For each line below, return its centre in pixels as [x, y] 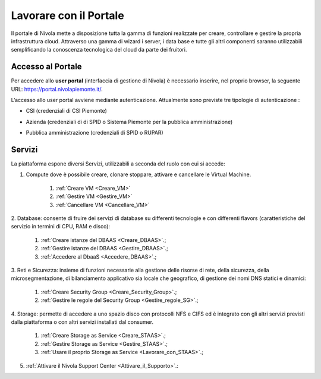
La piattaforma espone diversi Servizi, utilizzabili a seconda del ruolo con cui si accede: [118, 164]
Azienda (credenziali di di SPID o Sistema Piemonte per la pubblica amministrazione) [129, 122]
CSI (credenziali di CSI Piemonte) [66, 111]
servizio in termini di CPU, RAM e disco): [60, 227]
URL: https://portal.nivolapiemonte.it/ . [57, 89]
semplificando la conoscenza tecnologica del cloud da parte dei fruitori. [99, 50]
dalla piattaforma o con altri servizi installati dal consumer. [82, 322]
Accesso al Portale [47, 67]
